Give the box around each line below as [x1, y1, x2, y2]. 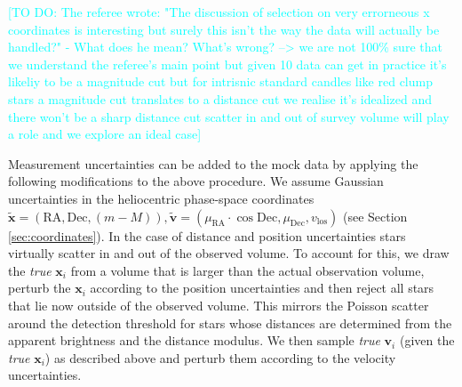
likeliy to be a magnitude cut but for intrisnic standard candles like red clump [8, 72, 433, 91]
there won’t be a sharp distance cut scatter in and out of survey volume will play [8, 107, 450, 125]
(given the [399, 331, 455, 350]
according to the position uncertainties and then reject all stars [90, 278, 434, 297]
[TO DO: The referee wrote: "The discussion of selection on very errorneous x [8, 3, 430, 20]
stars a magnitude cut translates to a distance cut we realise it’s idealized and [8, 89, 432, 108]
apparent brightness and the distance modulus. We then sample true [8, 331, 380, 350]
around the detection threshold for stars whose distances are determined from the [8, 313, 452, 332]
